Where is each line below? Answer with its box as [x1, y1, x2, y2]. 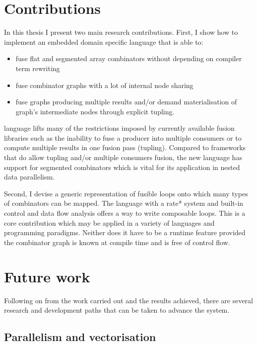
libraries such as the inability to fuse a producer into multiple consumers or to [4, 132, 242, 143]
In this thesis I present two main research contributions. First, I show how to [4, 27, 238, 37]
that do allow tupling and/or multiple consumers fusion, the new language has [4, 152, 242, 163]
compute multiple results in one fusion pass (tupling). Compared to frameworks [4, 142, 246, 153]
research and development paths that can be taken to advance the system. [4, 305, 230, 315]
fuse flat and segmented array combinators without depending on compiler [15, 53, 242, 64]
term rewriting [15, 63, 60, 73]
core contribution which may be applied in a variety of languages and [4, 217, 215, 228]
